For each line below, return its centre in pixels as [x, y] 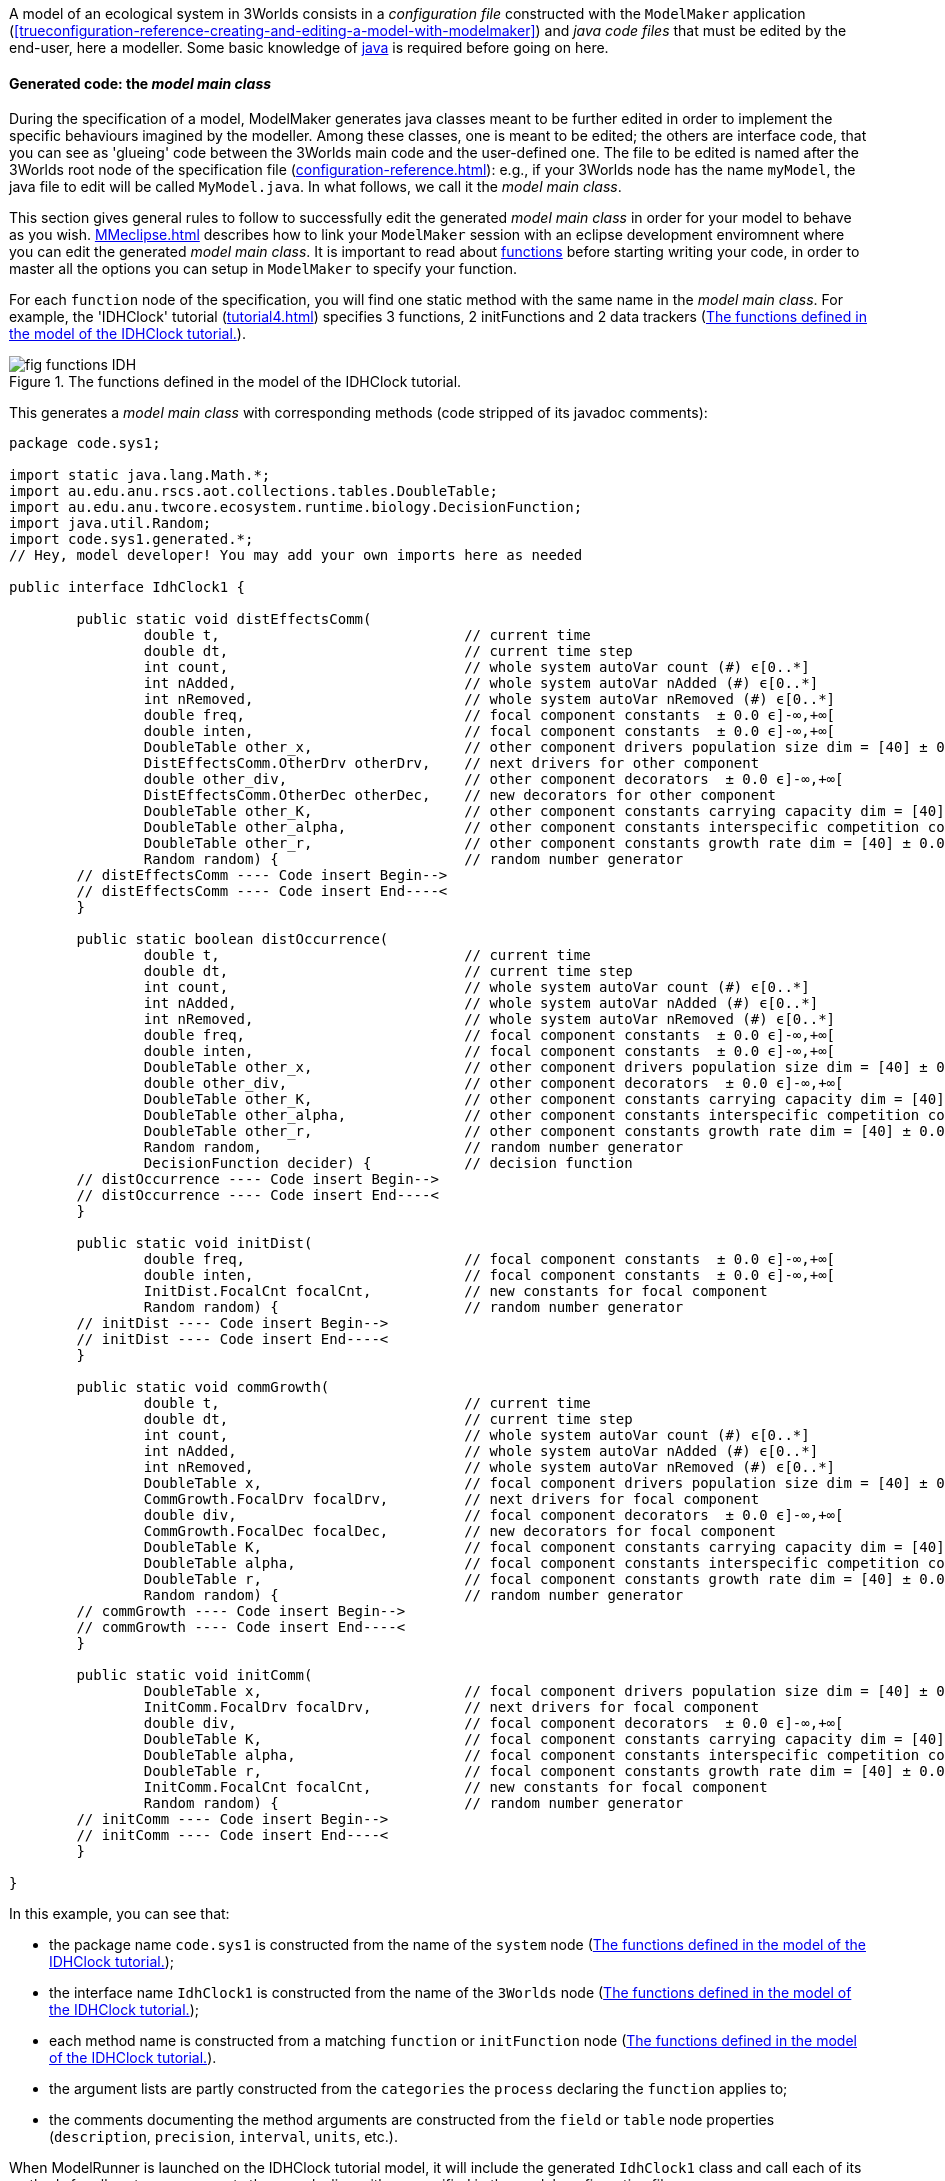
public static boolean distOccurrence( [232, 939]
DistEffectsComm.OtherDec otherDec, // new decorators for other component [460, 795]
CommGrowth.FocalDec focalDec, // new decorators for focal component [460, 1531]
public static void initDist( [194, 1243]
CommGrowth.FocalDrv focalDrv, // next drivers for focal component [451, 1499]
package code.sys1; [85, 443]
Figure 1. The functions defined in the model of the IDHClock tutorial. [235, 382]
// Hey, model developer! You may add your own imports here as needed [296, 555]
